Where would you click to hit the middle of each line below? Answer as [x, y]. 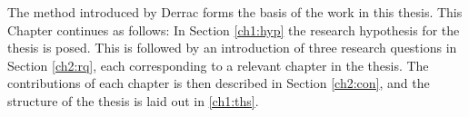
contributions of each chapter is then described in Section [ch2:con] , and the [219, 83]
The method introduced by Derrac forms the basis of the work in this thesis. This [235, 12]
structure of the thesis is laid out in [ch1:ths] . [133, 100]
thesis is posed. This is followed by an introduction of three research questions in [232, 48]
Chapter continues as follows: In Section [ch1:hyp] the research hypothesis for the [234, 29]
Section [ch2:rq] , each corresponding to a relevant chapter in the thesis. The [218, 65]
